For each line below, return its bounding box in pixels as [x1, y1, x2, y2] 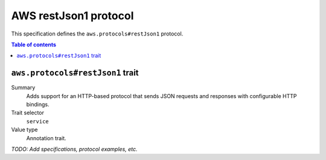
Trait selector [11, 109, 45, 117]
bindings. [26, 101, 50, 108]
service [26, 118, 50, 125]
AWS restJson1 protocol [11, 9, 134, 22]
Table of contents [11, 41, 57, 48]
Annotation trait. [26, 134, 66, 141]
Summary [11, 84, 36, 91]
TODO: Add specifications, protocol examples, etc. [11, 145, 138, 153]
